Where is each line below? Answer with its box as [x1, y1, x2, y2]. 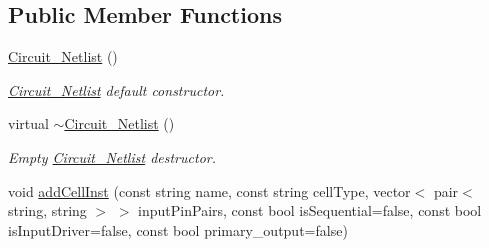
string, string [8, 200, 87, 221]
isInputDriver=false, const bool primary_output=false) [8, 219, 348, 240]
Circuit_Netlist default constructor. [8, 79, 225, 100]
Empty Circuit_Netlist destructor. [8, 146, 216, 167]
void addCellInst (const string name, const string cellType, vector [8, 180, 411, 201]
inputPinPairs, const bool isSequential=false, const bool [138, 200, 482, 221]
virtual [8, 113, 49, 134]
